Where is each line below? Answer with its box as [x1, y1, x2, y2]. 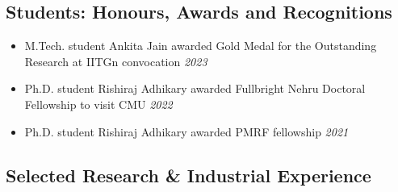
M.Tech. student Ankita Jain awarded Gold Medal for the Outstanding [24, 37, 377, 54]
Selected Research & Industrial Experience [6, 162, 371, 187]
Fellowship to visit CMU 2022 [24, 95, 173, 112]
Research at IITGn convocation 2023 [24, 52, 207, 69]
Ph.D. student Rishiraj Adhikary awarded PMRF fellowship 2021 [24, 123, 349, 140]
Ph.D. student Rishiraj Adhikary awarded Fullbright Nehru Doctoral [24, 80, 366, 97]
